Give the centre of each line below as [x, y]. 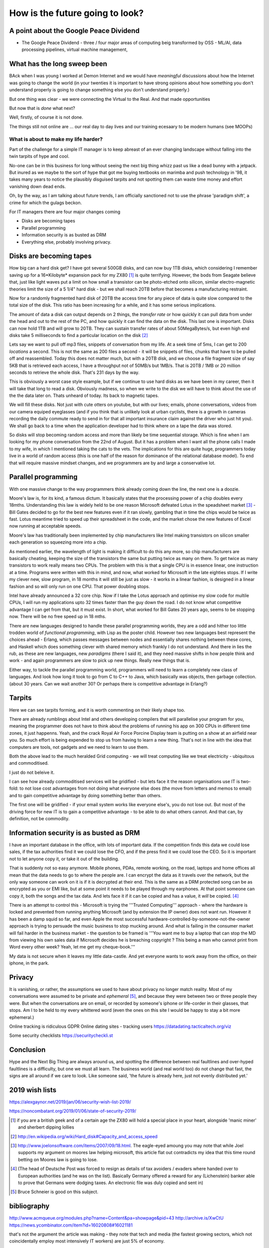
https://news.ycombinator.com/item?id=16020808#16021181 [71, 1225]
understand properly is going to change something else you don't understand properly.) [99, 90]
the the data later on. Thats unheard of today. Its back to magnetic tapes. [84, 396]
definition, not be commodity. [39, 819]
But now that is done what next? [42, 108]
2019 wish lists [33, 1090]
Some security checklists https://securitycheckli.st [61, 1035]
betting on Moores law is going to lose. [58, 1159]
